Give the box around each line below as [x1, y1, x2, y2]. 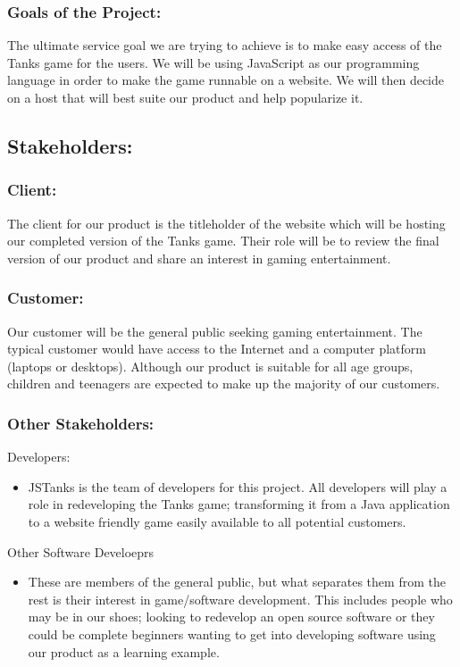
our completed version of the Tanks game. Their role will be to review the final [7, 231, 439, 250]
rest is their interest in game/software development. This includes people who [28, 589, 453, 608]
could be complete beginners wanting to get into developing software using [28, 624, 436, 643]
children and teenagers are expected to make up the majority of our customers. [7, 374, 440, 393]
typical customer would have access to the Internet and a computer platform [7, 339, 426, 358]
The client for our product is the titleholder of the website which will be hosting [7, 213, 446, 232]
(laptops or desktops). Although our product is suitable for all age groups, [7, 356, 414, 375]
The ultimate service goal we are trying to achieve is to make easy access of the [7, 36, 442, 54]
